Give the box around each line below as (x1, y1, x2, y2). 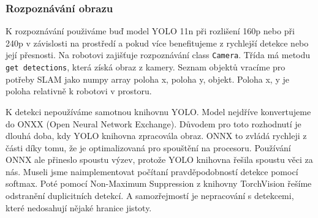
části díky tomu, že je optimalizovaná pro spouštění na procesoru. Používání (6, 141, 291, 154)
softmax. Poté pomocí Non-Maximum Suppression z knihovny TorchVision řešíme (6, 177, 312, 190)
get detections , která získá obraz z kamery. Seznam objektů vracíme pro (6, 61, 286, 73)
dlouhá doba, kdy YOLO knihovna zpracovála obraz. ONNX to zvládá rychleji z (6, 129, 307, 142)
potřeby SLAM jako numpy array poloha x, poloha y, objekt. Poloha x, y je (6, 72, 289, 85)
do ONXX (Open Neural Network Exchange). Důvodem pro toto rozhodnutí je (6, 117, 301, 130)
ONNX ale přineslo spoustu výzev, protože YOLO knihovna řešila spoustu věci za (6, 153, 313, 166)
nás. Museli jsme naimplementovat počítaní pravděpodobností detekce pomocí (6, 165, 298, 178)
